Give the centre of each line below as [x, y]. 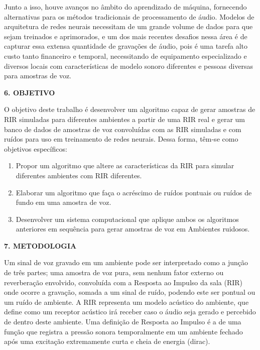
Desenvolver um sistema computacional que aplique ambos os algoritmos [127, 219]
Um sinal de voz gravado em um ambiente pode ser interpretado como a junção [126, 262]
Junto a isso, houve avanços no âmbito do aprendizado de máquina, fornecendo [125, 7]
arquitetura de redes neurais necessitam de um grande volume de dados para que [128, 26]
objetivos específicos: [36, 148]
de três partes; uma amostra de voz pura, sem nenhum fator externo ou [114, 272]
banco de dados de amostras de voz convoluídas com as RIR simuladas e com [123, 129]
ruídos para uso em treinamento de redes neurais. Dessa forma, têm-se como [121, 139]
